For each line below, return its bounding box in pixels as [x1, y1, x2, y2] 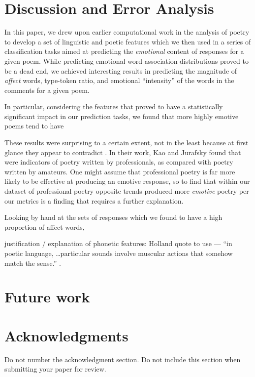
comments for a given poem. [4, 84, 90, 95]
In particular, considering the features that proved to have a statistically [4, 101, 223, 112]
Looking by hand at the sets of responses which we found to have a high [4, 212, 223, 222]
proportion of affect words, [4, 221, 85, 232]
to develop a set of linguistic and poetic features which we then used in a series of [4, 36, 251, 46]
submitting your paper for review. [4, 364, 106, 374]
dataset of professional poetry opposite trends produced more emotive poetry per [4, 186, 249, 196]
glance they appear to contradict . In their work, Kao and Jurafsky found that [4, 147, 241, 157]
